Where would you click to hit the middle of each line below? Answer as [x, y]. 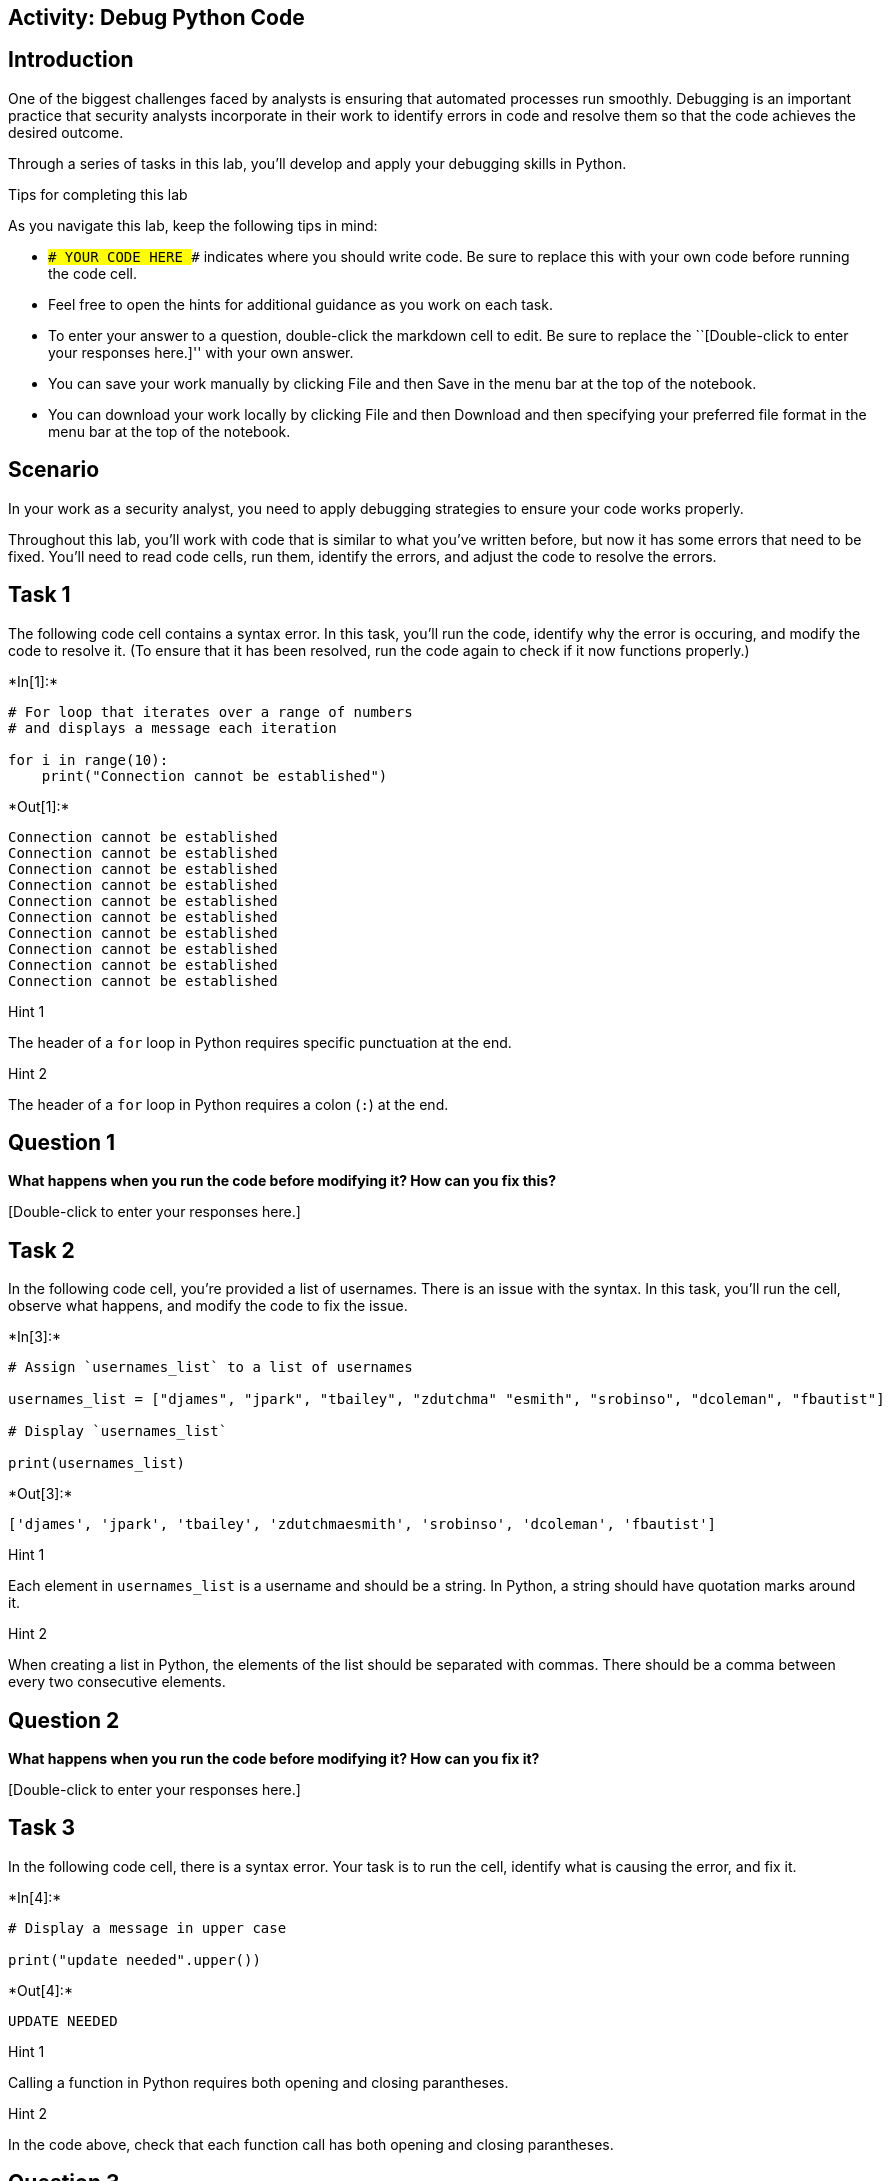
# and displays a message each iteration [172, 727]
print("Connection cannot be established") [214, 775]
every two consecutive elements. [117, 1682]
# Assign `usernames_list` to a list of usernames [210, 1367]
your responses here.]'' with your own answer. [201, 352]
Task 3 [42, 1828]
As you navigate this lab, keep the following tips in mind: [193, 225]
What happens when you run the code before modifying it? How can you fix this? [282, 1181]
